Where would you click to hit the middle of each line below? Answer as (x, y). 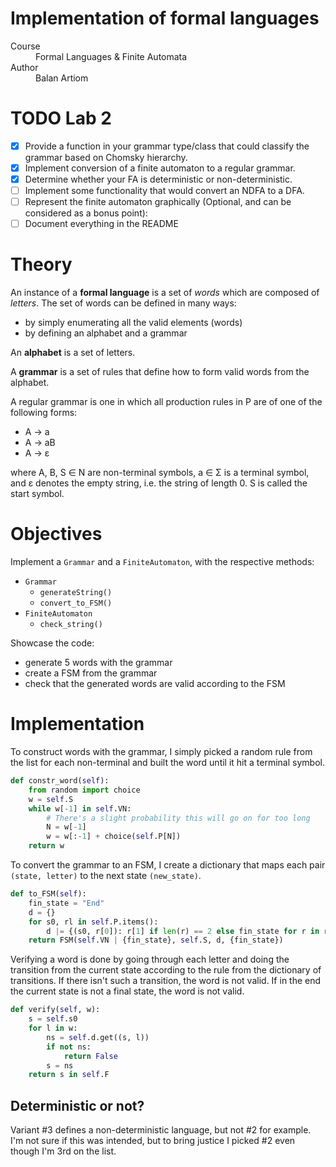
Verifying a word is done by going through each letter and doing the (150, 959)
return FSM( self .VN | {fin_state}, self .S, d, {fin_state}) (156, 940)
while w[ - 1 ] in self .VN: (80, 808)
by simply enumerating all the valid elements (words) (133, 323)
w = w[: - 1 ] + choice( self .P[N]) (114, 837)
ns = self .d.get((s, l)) (98, 1037)
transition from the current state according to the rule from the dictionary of (166, 970)
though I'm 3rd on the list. (63, 1151)
